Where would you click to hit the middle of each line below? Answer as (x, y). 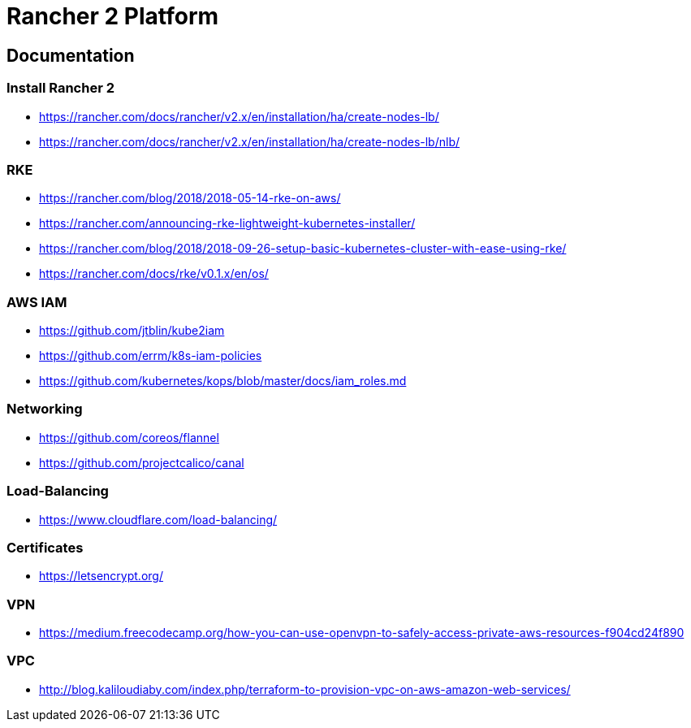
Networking (45, 409)
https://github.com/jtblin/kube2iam (132, 331)
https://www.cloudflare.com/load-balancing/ (158, 519)
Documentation (71, 55)
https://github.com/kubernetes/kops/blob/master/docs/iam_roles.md (223, 381)
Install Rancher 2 (60, 88)
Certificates (45, 547)
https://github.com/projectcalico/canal (142, 462)
